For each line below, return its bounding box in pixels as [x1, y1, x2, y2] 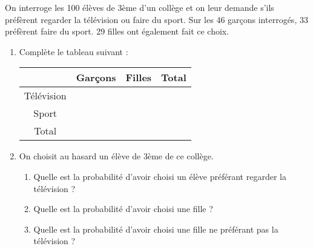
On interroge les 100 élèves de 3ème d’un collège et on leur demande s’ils [5, 1, 274, 13]
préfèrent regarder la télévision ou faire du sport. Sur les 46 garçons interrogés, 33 [5, 13, 308, 25]
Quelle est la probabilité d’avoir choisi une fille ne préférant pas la [33, 222, 278, 235]
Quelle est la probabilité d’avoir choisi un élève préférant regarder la [33, 170, 286, 182]
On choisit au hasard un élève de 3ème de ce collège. [19, 150, 214, 162]
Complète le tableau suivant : [19, 45, 128, 58]
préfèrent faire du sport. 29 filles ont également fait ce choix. [5, 25, 229, 38]
